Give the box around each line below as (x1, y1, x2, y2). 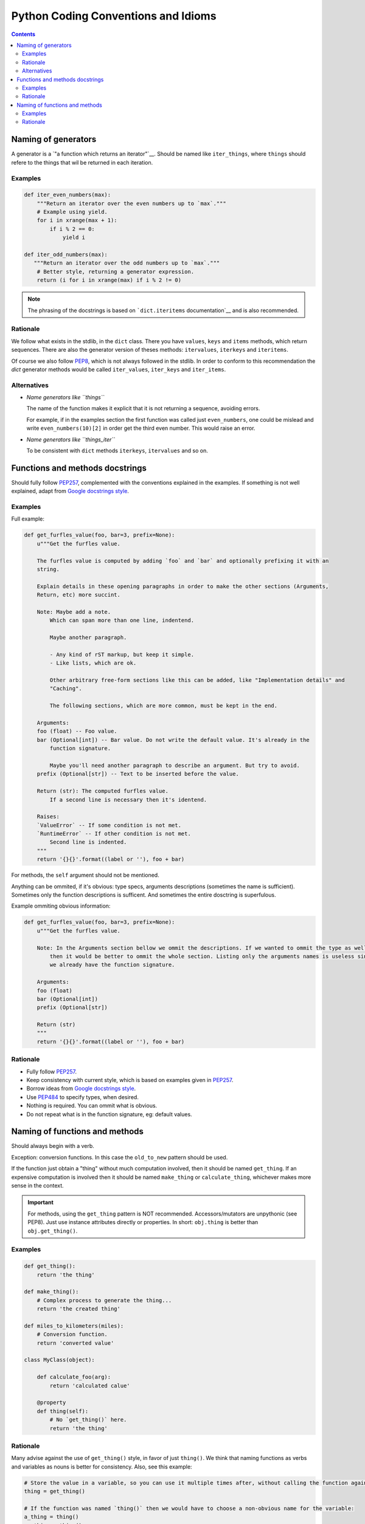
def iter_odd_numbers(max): (24, 251, 108, 258)
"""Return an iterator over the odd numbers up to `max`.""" (33, 260, 220, 266)
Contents (11, 30, 36, 38)
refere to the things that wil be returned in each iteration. (11, 158, 153, 166)
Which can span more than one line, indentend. (49, 617, 195, 624)
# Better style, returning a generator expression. (36, 268, 195, 275)
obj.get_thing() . (27, 1227, 78, 1234)
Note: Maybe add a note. (36, 608, 111, 615)
